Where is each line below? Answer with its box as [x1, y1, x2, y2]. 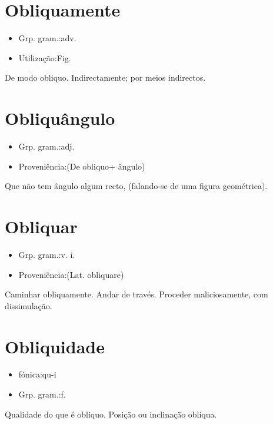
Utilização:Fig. [18, 51, 71, 64]
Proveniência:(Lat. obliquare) [18, 268, 124, 280]
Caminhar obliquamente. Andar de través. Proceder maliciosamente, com [5, 288, 268, 300]
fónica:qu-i [18, 368, 56, 380]
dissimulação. [5, 299, 52, 312]
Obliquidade [5, 334, 105, 358]
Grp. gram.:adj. [18, 140, 75, 153]
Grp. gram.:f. [18, 388, 66, 400]
